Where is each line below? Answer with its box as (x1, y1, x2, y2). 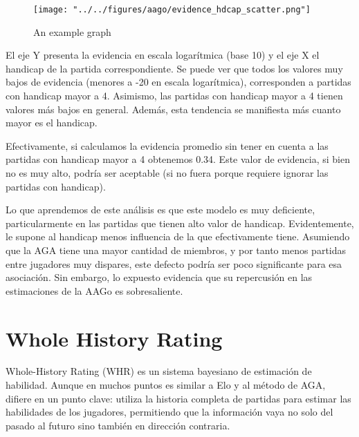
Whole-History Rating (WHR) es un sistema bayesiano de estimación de (6, 364, 312, 378)
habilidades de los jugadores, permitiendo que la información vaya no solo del (6, 405, 333, 419)
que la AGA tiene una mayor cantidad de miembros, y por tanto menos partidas (6, 242, 347, 257)
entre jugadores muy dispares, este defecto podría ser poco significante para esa (6, 256, 342, 271)
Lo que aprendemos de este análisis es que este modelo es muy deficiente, (6, 202, 315, 217)
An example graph (33, 24, 111, 39)
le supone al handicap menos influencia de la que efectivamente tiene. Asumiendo (6, 229, 350, 244)
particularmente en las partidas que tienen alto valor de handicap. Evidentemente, (6, 215, 354, 230)
